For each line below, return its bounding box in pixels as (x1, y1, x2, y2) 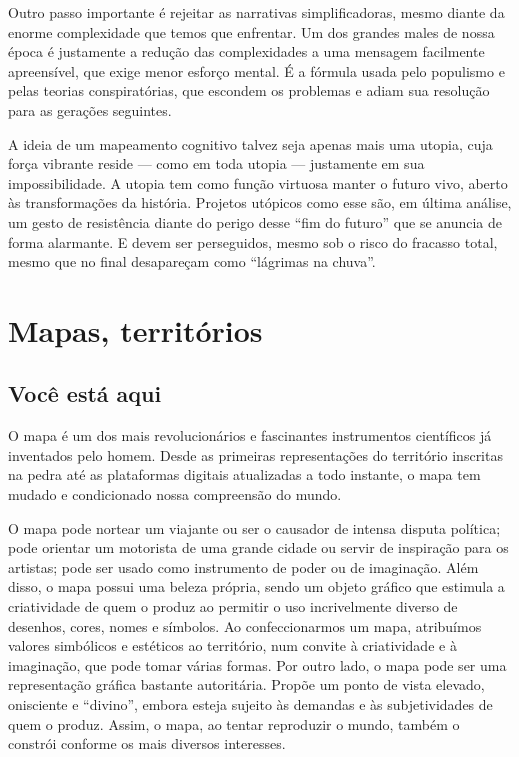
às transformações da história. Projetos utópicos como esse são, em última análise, (8, 192, 512, 213)
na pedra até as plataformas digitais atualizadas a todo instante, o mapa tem (8, 464, 481, 485)
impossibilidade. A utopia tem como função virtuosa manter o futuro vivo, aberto (8, 172, 508, 193)
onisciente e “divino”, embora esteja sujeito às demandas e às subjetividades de (8, 694, 493, 715)
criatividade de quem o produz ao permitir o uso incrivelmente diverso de (8, 596, 458, 617)
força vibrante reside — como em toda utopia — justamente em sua (8, 153, 425, 174)
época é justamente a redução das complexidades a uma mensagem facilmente (8, 41, 485, 62)
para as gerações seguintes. (8, 99, 172, 120)
